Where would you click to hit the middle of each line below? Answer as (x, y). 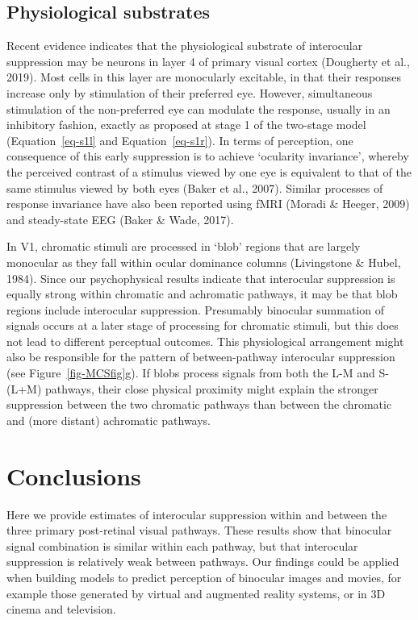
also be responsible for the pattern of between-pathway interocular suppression (201, 357)
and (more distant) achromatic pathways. (109, 420)
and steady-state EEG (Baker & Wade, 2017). (120, 219)
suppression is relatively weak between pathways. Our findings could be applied (203, 562)
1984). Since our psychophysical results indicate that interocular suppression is (201, 278)
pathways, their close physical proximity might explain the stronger (212, 388)
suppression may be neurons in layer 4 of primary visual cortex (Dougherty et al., (208, 61)
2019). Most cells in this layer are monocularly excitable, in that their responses (204, 77)
